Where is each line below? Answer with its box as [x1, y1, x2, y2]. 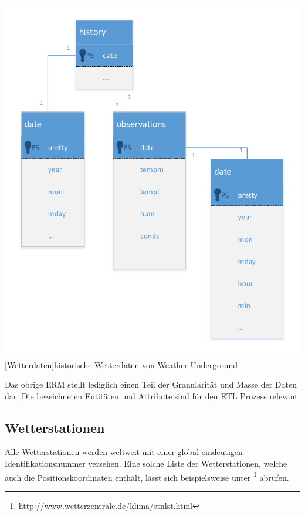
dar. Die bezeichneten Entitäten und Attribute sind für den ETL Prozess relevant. [5, 389, 300, 402]
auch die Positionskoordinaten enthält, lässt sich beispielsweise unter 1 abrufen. [5, 469, 289, 483]
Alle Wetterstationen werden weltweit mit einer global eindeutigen [5, 446, 243, 458]
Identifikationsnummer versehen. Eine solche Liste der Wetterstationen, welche [5, 457, 287, 470]
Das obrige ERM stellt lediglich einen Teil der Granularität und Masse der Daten [5, 378, 297, 391]
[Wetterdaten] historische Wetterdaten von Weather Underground [5, 358, 238, 371]
